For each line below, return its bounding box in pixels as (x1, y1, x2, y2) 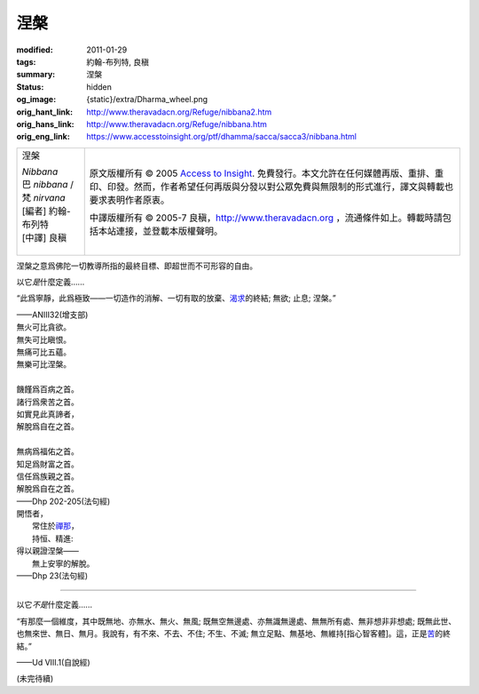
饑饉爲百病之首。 (16, 384, 79, 395)
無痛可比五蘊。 (16, 347, 71, 357)
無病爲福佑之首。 (16, 446, 79, 457)
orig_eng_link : (16, 132, 70, 142)
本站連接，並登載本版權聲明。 (98, 225, 224, 237)
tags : (16, 56, 36, 67)
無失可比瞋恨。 (16, 334, 71, 345)
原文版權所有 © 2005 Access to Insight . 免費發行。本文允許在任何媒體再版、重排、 (89, 167, 435, 179)
